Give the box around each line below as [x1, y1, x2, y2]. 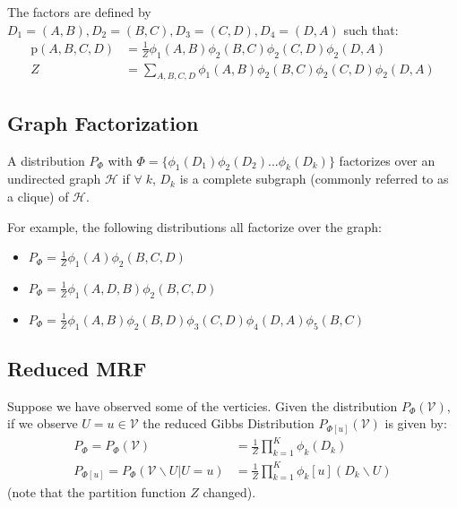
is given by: [384, 414, 447, 433]
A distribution [7, 151, 85, 169]
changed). [203, 482, 256, 501]
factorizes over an [339, 151, 435, 169]
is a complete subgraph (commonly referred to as [179, 169, 449, 188]
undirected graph [7, 169, 101, 188]
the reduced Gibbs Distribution [142, 414, 315, 433]
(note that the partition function [7, 482, 186, 501]
